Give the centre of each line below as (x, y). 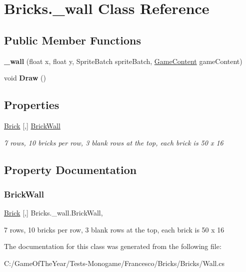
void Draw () (25, 78)
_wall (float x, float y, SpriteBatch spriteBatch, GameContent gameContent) (123, 61)
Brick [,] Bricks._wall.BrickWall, (53, 213)
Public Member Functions (72, 40)
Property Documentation (70, 169)
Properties (32, 105)
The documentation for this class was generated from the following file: (113, 246)
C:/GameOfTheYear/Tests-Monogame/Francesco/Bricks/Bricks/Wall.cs (114, 263)
